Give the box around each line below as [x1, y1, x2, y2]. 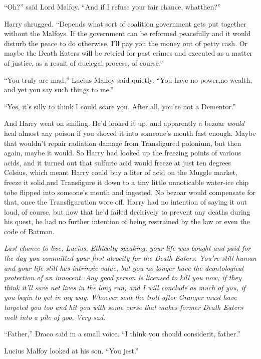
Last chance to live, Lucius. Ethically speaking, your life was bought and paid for [4, 243, 251, 253]
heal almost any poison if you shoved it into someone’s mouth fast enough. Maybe [4, 127, 256, 138]
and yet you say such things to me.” [4, 84, 114, 95]
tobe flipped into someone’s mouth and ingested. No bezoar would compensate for [4, 187, 256, 197]
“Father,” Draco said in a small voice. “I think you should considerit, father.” [4, 328, 240, 339]
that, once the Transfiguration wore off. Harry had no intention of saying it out [4, 197, 247, 207]
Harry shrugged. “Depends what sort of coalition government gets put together [4, 18, 246, 29]
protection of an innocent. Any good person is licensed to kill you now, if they [4, 272, 241, 283]
